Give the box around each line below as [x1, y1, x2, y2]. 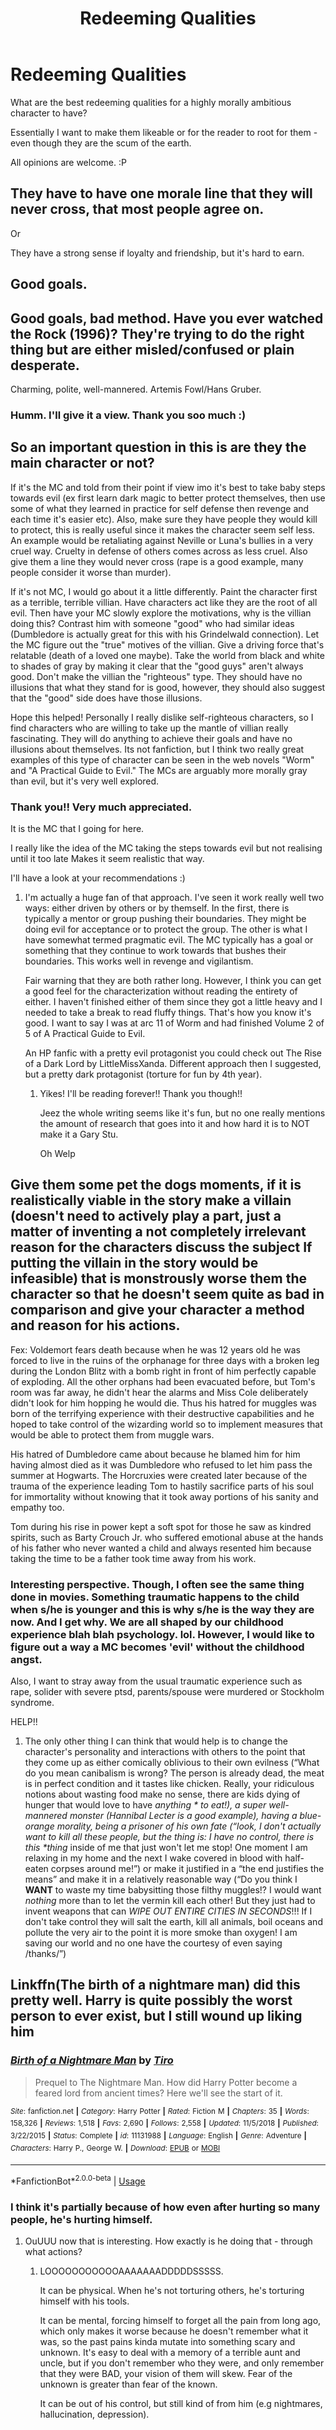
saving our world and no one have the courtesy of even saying [24, 1937, 283, 1949]
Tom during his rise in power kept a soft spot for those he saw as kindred [10, 1520, 312, 1532]
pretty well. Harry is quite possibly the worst [10, 1992, 293, 2009]
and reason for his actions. [10, 1317, 181, 1334]
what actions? [24, 2246, 83, 2258]
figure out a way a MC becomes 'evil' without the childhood [10, 1640, 305, 1654]
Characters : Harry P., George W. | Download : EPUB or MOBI [10, 2143, 221, 2153]
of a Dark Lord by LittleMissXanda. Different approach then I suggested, [24, 1057, 322, 1069]
